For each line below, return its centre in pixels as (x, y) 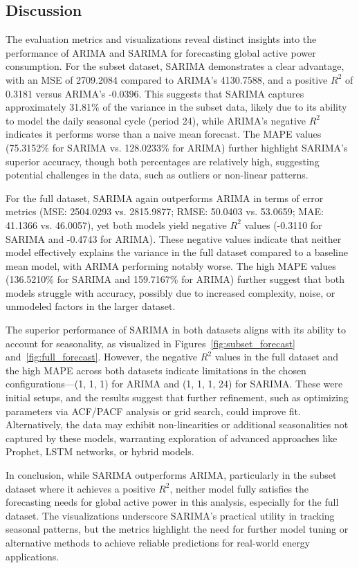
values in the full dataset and (277, 357)
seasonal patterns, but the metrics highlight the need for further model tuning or (177, 529)
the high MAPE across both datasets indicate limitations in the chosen (156, 370)
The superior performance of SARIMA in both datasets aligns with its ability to (176, 330)
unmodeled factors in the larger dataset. (91, 306)
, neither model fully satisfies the (239, 488)
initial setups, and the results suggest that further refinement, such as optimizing (177, 397)
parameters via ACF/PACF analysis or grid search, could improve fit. (153, 411)
